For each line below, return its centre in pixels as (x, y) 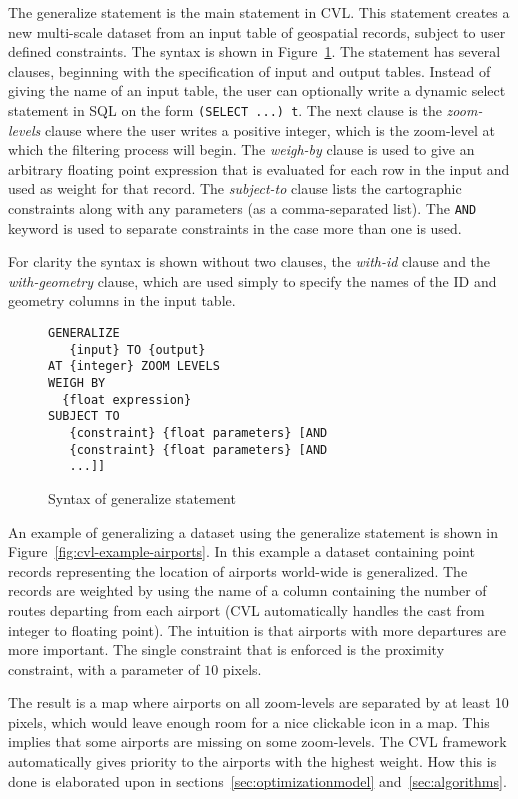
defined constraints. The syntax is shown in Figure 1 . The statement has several (254, 51)
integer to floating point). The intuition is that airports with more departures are (257, 629)
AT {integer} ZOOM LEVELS (134, 366)
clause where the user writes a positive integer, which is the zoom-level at (269, 129)
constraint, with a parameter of (104, 668)
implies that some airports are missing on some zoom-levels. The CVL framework (257, 741)
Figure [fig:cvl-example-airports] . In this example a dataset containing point (241, 551)
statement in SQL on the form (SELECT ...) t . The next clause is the (225, 109)
